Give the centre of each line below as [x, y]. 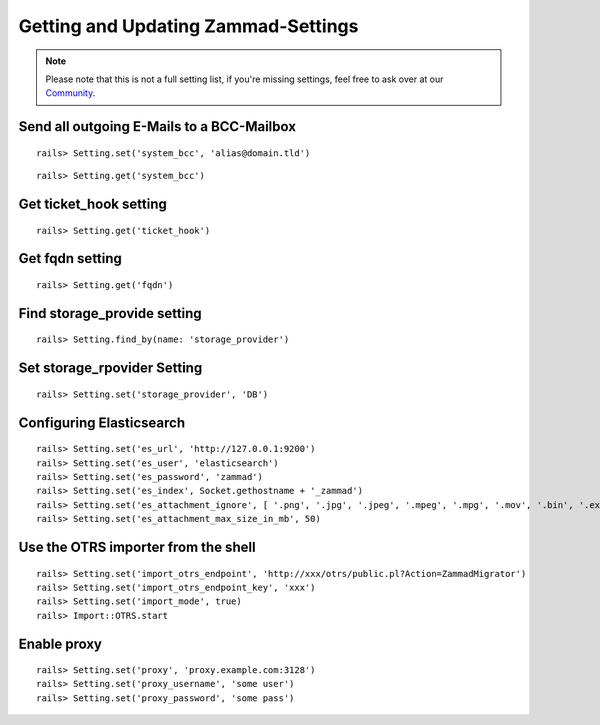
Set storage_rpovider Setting [110, 368]
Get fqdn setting [70, 258]
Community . [70, 93]
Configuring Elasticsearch [101, 422]
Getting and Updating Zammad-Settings [188, 26]
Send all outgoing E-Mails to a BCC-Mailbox [157, 126]
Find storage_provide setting [110, 313]
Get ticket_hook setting [92, 203]
